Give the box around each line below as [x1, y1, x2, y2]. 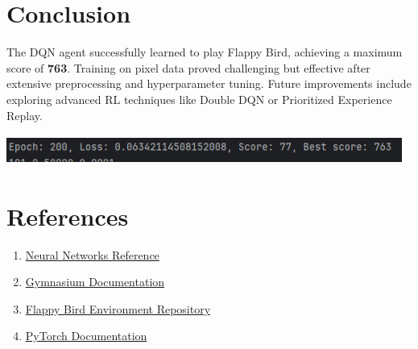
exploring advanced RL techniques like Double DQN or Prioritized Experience [6, 90, 392, 107]
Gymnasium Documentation [25, 273, 165, 290]
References [6, 199, 129, 232]
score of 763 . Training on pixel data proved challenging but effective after [6, 59, 370, 76]
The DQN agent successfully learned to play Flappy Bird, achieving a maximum [6, 44, 403, 60]
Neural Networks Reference [25, 246, 159, 263]
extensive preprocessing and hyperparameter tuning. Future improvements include [6, 75, 412, 92]
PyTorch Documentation [25, 327, 147, 344]
